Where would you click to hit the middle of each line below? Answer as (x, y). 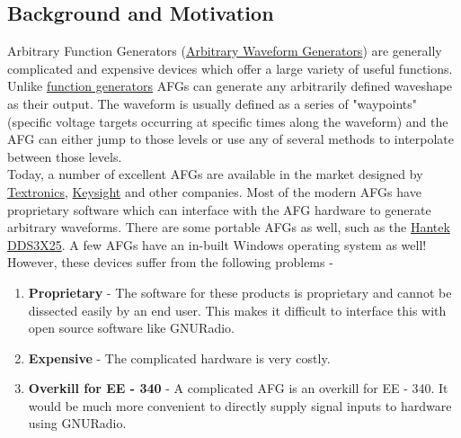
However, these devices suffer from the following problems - (170, 262)
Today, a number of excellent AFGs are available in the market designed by (215, 174)
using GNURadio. (77, 423)
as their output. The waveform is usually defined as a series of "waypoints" (212, 103)
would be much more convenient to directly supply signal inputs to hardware (240, 405)
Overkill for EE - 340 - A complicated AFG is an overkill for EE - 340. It (238, 388)
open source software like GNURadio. (131, 328)
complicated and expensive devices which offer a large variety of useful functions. (230, 68)
